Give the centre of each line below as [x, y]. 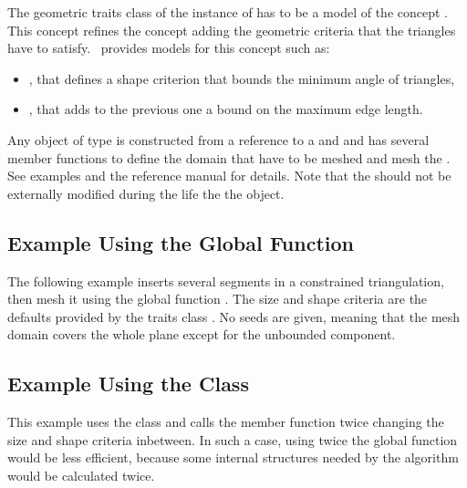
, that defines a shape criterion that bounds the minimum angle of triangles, [242, 78]
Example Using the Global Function [181, 242]
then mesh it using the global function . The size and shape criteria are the [218, 299]
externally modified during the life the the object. [146, 193]
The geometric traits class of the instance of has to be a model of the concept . [228, 12]
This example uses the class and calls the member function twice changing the [226, 422]
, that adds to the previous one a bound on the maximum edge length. [226, 109]
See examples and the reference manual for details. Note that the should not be [229, 176]
